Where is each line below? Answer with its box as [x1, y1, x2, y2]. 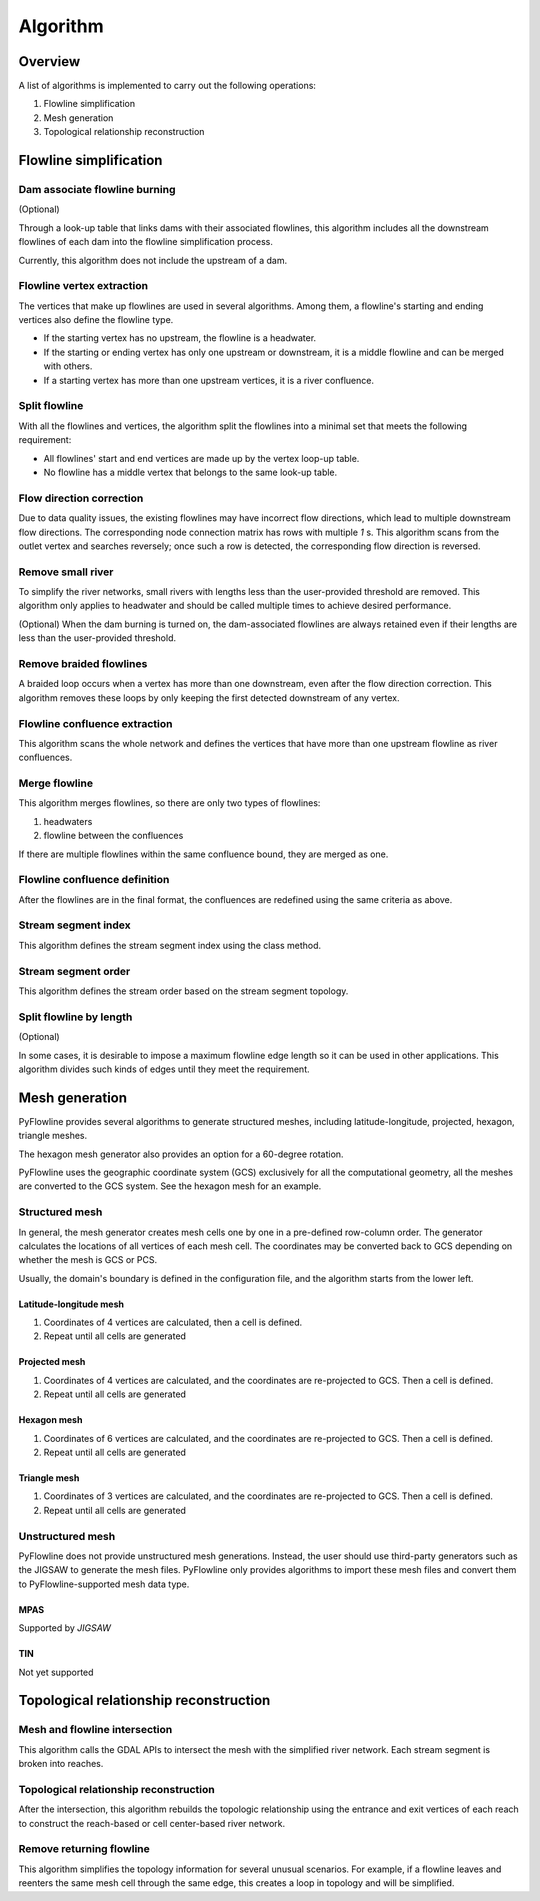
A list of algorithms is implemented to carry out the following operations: [18, 80, 317, 92]
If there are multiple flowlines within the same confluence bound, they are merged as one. [18, 848, 389, 860]
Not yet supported [18, 1666, 94, 1678]
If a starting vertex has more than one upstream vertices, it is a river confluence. [43, 374, 375, 386]
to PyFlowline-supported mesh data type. [18, 1578, 190, 1590]
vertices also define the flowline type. [18, 314, 174, 326]
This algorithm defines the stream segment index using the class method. [18, 939, 322, 951]
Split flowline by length [18, 1010, 133, 1024]
